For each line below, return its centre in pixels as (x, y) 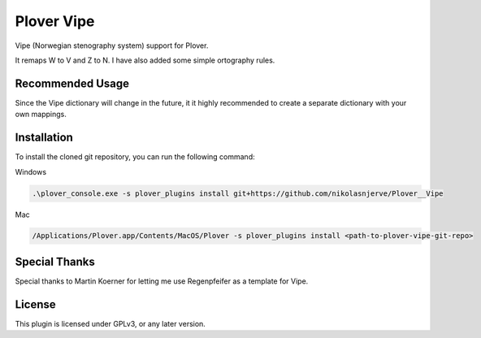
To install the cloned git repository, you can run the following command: (135, 157)
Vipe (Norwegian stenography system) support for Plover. (112, 45)
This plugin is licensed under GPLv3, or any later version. (110, 323)
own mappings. (41, 115)
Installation (44, 138)
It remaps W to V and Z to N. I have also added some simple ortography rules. (145, 60)
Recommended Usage (72, 83)
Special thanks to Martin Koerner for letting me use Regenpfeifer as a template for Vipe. (162, 281)
